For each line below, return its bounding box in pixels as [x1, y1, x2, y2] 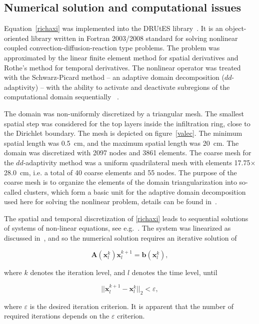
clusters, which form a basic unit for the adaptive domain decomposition [23, 186, 246, 197]
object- [225, 23, 246, 33]
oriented [4, 32, 29, 43]
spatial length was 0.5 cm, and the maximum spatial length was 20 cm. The [4, 137, 239, 148]
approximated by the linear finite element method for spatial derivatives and [4, 52, 238, 62]
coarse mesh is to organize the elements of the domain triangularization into [4, 177, 237, 187]
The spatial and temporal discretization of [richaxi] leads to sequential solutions [4, 213, 248, 223]
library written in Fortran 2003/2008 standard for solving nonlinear [31, 32, 238, 43]
